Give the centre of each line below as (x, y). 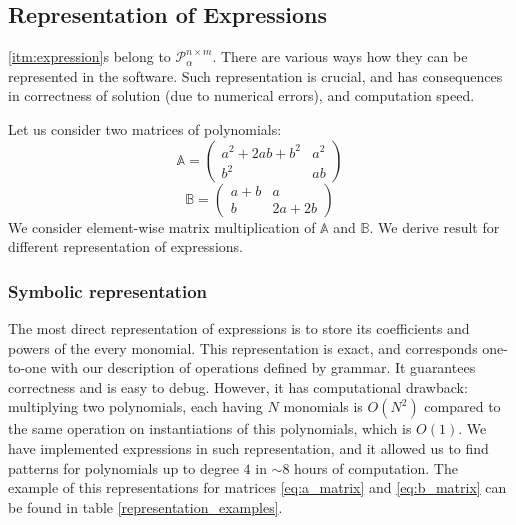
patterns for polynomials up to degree (123, 467)
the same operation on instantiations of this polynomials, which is (210, 428)
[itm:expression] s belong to (89, 56)
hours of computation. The (376, 467)
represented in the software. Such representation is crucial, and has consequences (255, 75)
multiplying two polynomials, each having (135, 406)
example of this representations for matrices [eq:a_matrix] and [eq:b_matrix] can (257, 487)
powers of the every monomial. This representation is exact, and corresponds (243, 347)
